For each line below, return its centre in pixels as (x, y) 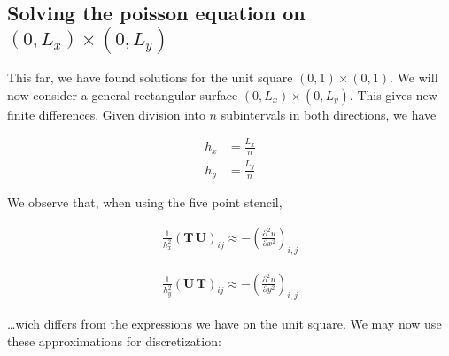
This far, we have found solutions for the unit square (150, 77)
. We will (414, 77)
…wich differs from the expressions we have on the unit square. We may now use (224, 324)
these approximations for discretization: (114, 341)
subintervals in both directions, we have (329, 114)
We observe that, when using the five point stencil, (145, 202)
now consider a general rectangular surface (123, 94)
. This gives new (393, 94)
